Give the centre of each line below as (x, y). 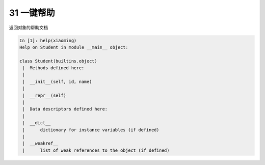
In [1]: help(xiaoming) (48, 40)
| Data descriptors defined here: (65, 109)
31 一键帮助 (32, 13)
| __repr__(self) (44, 95)
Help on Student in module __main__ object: (74, 47)
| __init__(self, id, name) (57, 82)
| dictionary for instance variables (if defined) (91, 130)
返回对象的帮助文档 (28, 27)
